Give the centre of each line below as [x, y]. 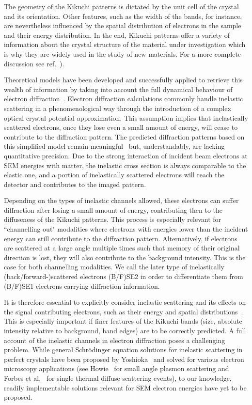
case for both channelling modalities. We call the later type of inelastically [114, 267]
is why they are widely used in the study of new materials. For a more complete [123, 54]
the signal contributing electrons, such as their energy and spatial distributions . [124, 311]
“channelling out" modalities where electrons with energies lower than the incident [126, 229]
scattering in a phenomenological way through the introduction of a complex [118, 108]
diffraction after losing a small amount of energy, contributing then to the [113, 210]
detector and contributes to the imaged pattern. [75, 184]
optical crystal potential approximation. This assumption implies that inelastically [126, 117]
